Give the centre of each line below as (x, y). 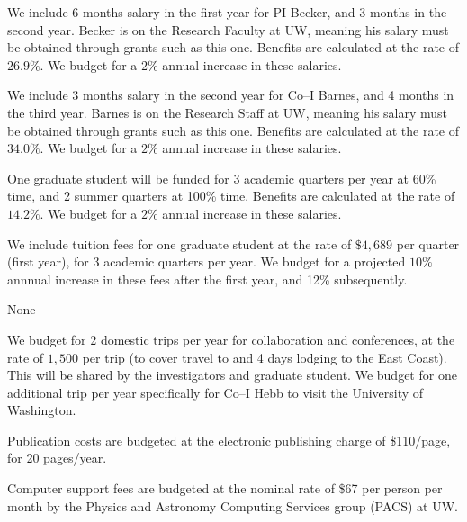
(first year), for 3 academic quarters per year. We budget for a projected (207, 261)
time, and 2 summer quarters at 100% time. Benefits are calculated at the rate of (231, 196)
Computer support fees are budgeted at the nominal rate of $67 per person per (225, 488)
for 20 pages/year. (57, 458)
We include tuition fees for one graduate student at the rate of (180, 243)
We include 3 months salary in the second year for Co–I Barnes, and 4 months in (231, 95)
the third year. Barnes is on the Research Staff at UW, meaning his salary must (228, 112)
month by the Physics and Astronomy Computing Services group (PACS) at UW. (233, 505)
